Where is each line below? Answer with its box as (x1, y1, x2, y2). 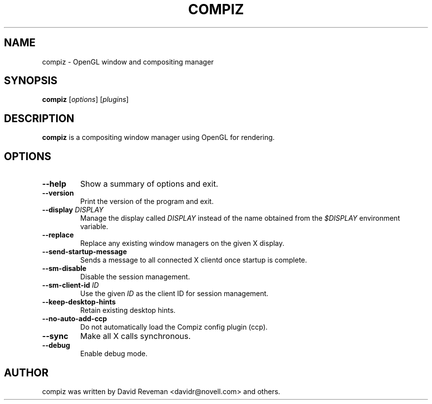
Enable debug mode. (80, 349, 147, 358)
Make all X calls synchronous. (80, 331, 191, 341)
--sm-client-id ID (42, 281, 99, 290)
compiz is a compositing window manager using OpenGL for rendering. (42, 133, 275, 142)
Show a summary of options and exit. (80, 179, 218, 189)
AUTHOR (4, 366, 49, 379)
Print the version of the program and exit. (80, 197, 214, 206)
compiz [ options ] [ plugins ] (42, 95, 129, 104)
